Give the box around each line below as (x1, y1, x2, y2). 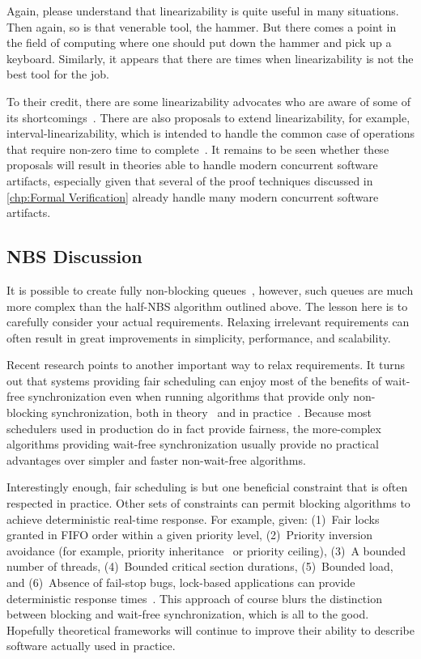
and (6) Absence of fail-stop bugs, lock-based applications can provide (6, 574, 355, 591)
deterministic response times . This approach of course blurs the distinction (6, 589, 382, 606)
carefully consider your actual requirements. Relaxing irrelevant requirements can (6, 313, 410, 330)
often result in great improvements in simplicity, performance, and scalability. (6, 329, 391, 346)
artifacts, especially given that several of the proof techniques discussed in (6, 172, 373, 189)
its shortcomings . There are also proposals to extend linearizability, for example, (6, 108, 410, 125)
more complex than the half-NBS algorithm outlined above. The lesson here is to (6, 297, 408, 314)
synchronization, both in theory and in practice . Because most (51, 404, 372, 421)
